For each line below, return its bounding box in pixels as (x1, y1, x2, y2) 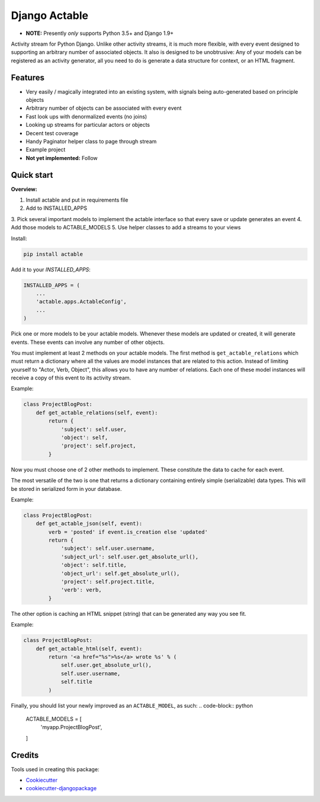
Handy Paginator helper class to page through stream (25, 138, 157, 145)
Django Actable (11, 9, 89, 22)
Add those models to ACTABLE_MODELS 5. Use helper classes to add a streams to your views (11, 224, 241, 231)
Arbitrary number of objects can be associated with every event (25, 104, 182, 112)
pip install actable (23, 251, 83, 257)
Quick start (11, 170, 53, 180)
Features (11, 72, 44, 82)
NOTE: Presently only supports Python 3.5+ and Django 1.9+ (25, 30, 174, 37)
